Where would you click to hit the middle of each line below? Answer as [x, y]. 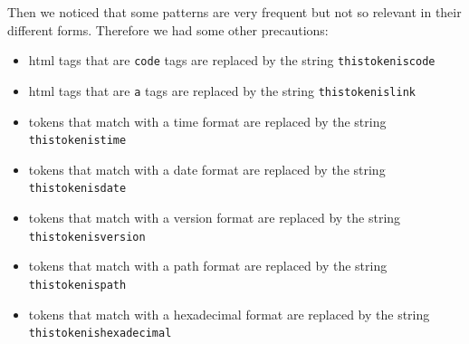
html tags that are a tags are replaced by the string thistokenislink [222, 90]
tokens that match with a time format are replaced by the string [207, 121]
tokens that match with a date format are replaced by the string [207, 169]
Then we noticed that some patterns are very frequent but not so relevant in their [234, 12]
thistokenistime [77, 141]
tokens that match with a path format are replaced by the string [208, 266]
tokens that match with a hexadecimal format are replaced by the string [229, 314]
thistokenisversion [87, 237]
